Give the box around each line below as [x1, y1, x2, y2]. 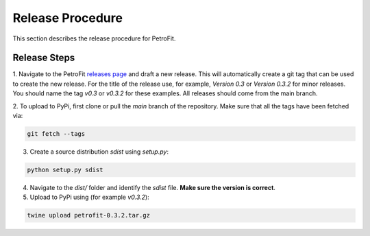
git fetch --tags [27, 130, 86, 137]
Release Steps [12, 52, 75, 64]
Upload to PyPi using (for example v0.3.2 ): [29, 193, 150, 202]
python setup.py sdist [27, 165, 103, 174]
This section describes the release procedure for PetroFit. [12, 34, 176, 43]
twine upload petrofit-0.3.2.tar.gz [27, 211, 151, 220]
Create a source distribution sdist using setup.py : [29, 147, 169, 156]
